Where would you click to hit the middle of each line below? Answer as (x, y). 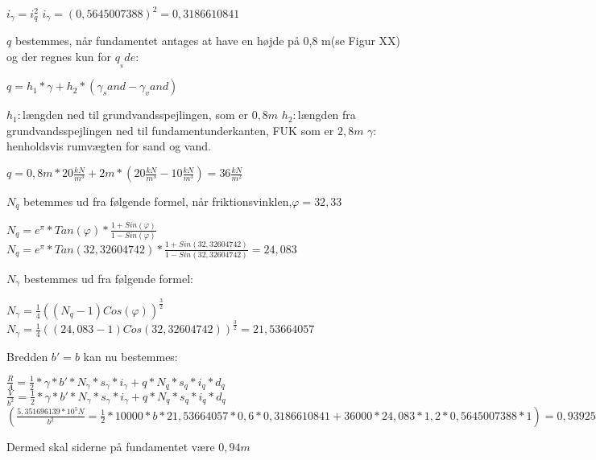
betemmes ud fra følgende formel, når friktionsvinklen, (158, 201)
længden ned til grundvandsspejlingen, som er (135, 115)
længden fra (327, 115)
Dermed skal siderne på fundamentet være (111, 446)
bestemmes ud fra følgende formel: (108, 278)
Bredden (27, 356)
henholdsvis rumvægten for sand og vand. (109, 146)
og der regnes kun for (59, 57)
